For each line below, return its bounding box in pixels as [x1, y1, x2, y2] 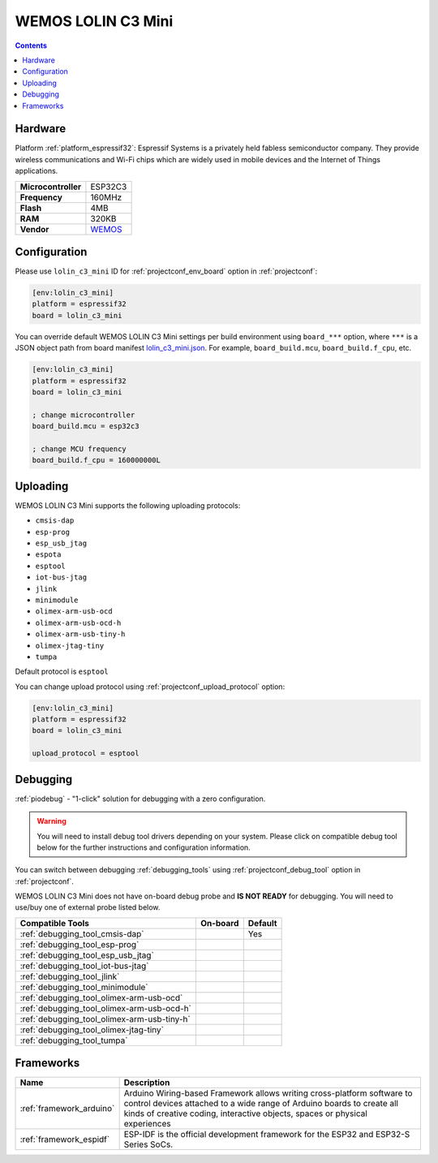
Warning [36, 816, 67, 826]
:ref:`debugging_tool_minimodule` [19, 981, 148, 993]
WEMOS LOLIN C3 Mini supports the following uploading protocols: [15, 500, 241, 510]
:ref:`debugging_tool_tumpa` [19, 1035, 128, 1046]
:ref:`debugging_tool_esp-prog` [19, 938, 140, 950]
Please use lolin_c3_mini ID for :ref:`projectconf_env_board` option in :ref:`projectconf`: [15, 266, 318, 276]
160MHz [90, 192, 122, 203]
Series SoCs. [123, 1139, 174, 1150]
